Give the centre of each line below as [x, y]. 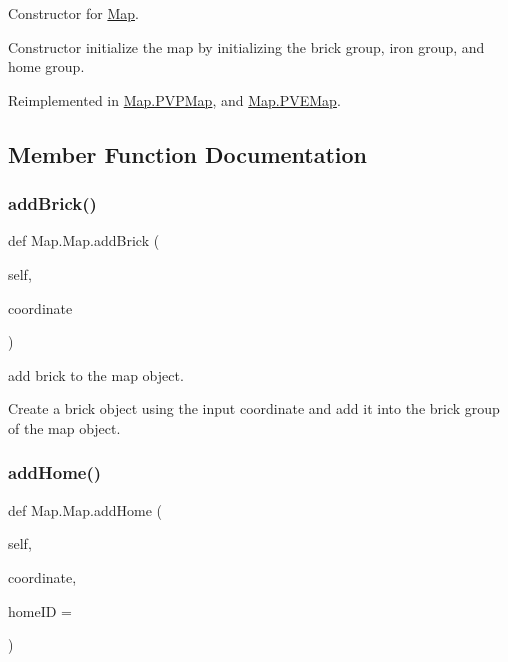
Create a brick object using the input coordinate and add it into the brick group [254, 408]
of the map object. [64, 427]
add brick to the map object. [96, 374]
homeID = [40, 610]
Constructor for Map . [73, 13]
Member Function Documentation [188, 153]
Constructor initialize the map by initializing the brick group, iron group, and [246, 46]
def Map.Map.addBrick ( [84, 240]
